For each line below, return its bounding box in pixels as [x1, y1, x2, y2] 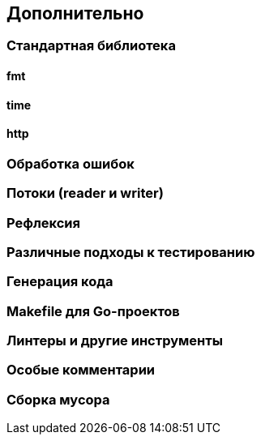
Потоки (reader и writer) [6, 185, 164, 202]
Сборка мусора [6, 391, 110, 408]
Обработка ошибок [6, 155, 135, 172]
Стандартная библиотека [6, 37, 176, 54]
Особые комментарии [6, 362, 156, 379]
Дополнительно [6, 3, 144, 24]
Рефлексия [6, 214, 80, 231]
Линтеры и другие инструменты [6, 332, 223, 349]
